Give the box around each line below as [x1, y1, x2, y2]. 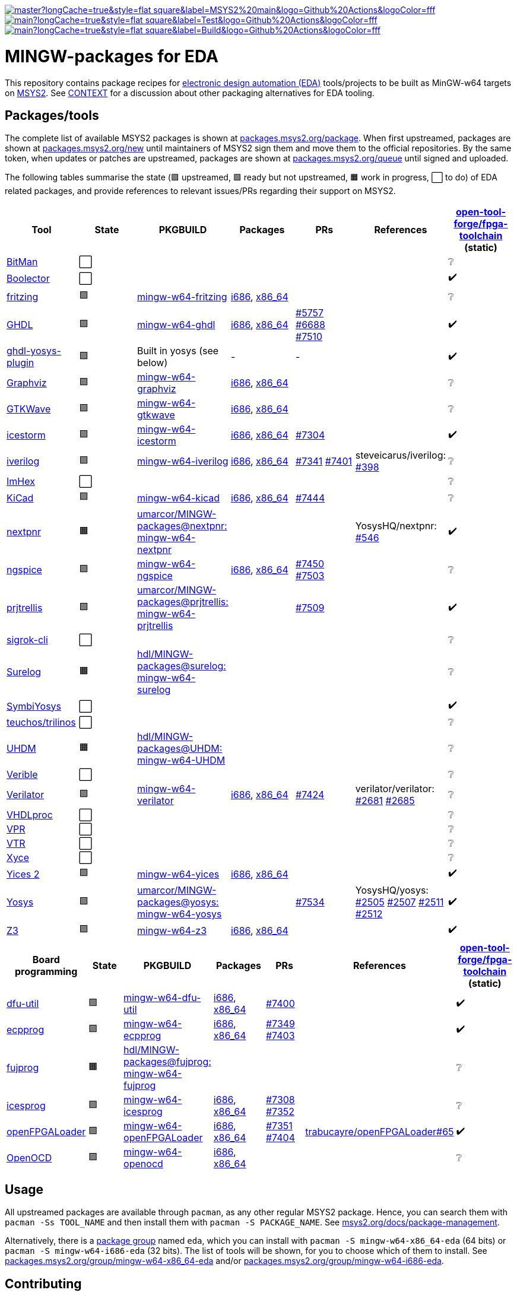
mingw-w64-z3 [137, 924, 207, 936]
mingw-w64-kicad [137, 491, 220, 504]
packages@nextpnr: [137, 520, 227, 532]
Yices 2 [7, 868, 40, 880]
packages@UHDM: [137, 742, 223, 755]
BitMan [7, 256, 38, 268]
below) [137, 357, 168, 369]
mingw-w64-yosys [137, 908, 222, 920]
